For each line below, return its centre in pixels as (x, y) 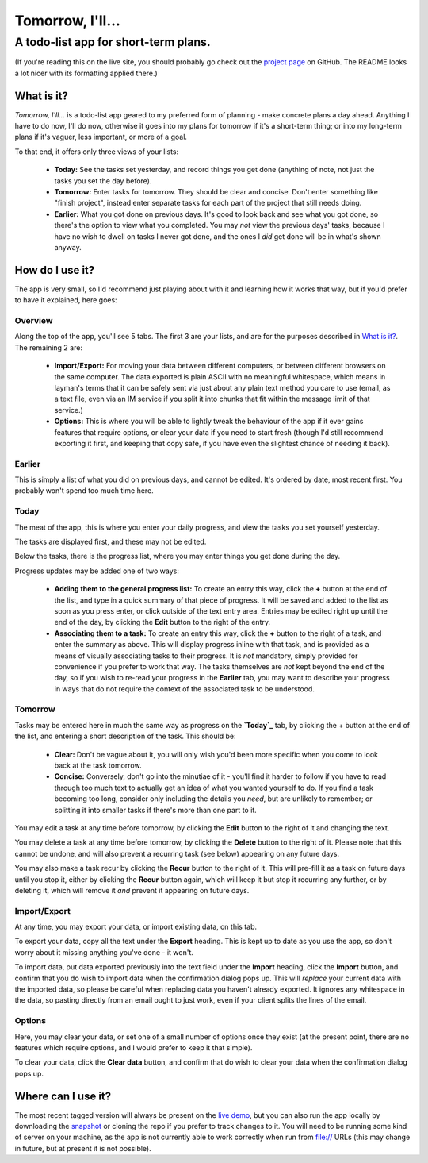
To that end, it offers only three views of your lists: (97, 152)
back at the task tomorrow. (98, 765)
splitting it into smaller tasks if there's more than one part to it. (155, 810)
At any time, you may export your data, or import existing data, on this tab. (136, 927)
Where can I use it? (63, 1096)
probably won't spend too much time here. (84, 491)
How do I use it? (55, 270)
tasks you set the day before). (103, 181)
